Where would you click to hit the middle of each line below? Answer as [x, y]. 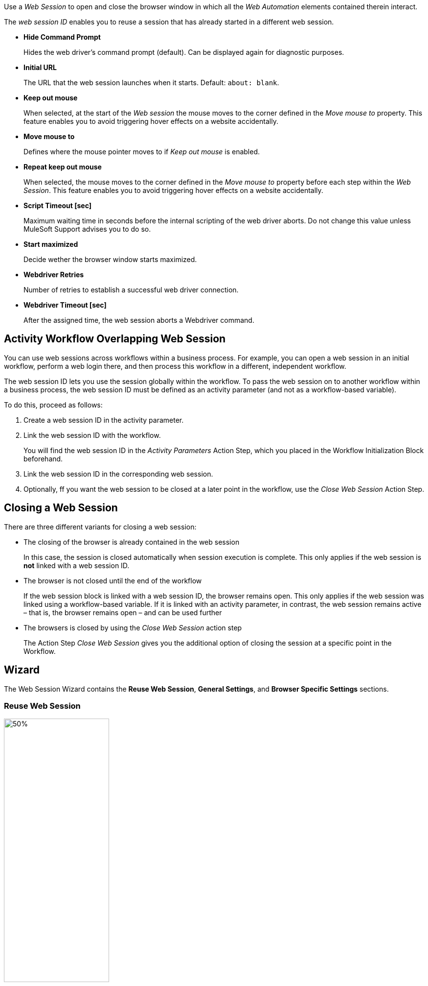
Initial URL [40, 67]
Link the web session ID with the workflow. [92, 435]
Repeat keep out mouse [63, 167]
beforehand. [43, 458]
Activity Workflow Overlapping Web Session [115, 339]
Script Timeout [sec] [58, 205]
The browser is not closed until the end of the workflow [113, 580]
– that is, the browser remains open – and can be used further [123, 612]
